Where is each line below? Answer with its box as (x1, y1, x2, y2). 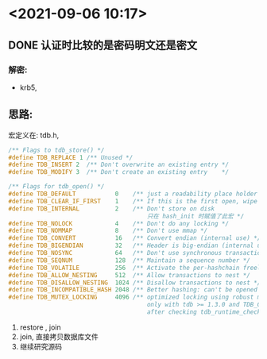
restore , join (19, 322, 61, 332)
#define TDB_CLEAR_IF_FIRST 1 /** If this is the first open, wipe (8, 197, 258, 205)
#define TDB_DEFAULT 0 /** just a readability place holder (8, 190, 258, 199)
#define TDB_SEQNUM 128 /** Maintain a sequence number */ (8, 256, 250, 264)
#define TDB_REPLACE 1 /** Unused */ (8, 153, 133, 161)
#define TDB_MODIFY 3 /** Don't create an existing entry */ (8, 168, 229, 176)
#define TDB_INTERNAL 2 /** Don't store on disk (8, 204, 215, 213)
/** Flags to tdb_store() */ (8, 146, 105, 154)
